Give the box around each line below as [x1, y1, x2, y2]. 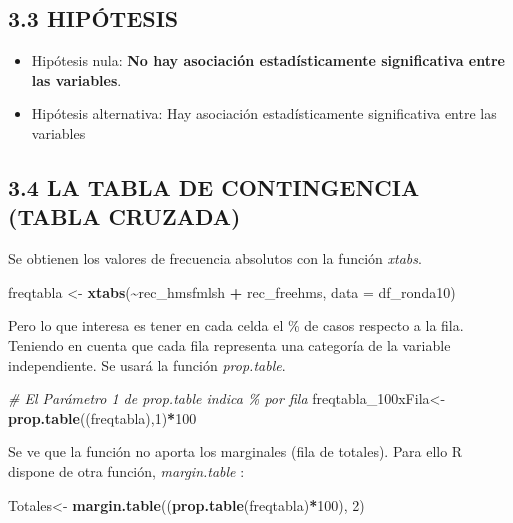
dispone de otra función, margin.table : [8, 460, 245, 481]
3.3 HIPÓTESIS [8, 3, 179, 34]
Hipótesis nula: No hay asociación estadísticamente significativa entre [31, 50, 505, 71]
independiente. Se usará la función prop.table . [8, 354, 286, 375]
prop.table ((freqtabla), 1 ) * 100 [8, 407, 197, 428]
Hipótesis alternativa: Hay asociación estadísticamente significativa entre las [31, 103, 497, 124]
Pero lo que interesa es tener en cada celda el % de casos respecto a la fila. [8, 315, 464, 336]
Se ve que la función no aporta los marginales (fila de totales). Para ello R [8, 441, 463, 462]
